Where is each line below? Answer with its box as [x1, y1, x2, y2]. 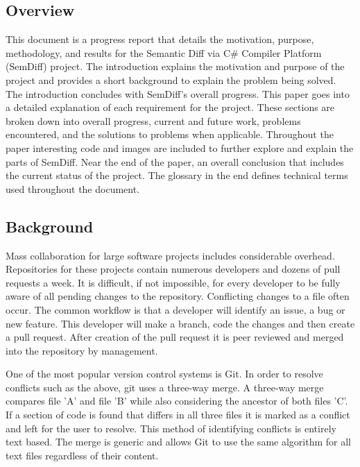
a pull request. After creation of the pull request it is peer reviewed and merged [6, 330, 344, 344]
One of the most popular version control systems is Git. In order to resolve [6, 366, 323, 381]
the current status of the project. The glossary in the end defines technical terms [6, 168, 348, 182]
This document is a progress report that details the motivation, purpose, [6, 32, 314, 46]
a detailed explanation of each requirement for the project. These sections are [6, 100, 335, 114]
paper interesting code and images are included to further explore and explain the [6, 140, 354, 155]
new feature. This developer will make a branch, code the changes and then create [6, 316, 355, 330]
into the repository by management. [6, 343, 158, 357]
